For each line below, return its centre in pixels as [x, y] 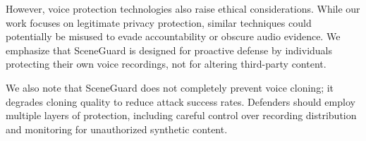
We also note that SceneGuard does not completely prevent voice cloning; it [170, 87]
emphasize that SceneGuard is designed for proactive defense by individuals [169, 50]
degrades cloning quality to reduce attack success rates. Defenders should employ [181, 101]
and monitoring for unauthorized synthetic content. [117, 129]
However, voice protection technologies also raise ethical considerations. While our [183, 8]
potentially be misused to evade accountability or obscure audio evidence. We [173, 36]
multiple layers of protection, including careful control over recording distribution [181, 115]
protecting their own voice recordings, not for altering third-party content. [166, 64]
